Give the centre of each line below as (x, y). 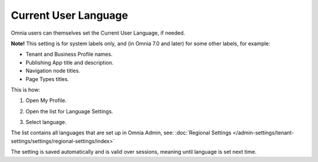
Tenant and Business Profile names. (69, 54)
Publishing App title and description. (70, 62)
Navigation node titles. (53, 71)
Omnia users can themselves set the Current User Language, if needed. (98, 33)
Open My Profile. (46, 100)
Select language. (46, 122)
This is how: (26, 90)
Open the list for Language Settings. (69, 111)
